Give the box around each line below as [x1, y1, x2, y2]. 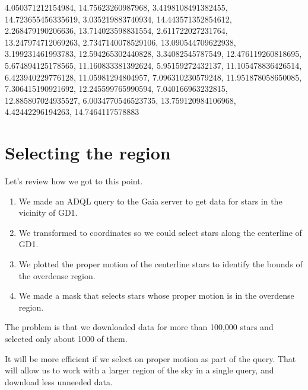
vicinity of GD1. [18, 206, 78, 219]
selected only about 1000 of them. [5, 333, 128, 344]
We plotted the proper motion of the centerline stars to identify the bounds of [18, 258, 303, 270]
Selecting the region [5, 140, 171, 165]
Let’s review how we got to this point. [5, 175, 143, 187]
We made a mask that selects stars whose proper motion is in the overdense [18, 289, 294, 302]
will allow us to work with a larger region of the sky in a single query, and [5, 364, 274, 376]
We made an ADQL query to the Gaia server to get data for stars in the [18, 194, 282, 207]
